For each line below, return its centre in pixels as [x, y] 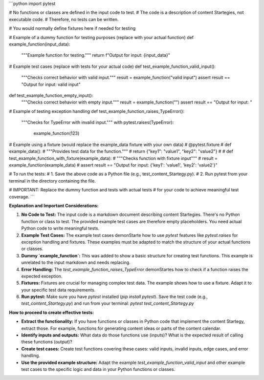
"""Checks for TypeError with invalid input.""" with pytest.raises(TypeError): [98, 123]
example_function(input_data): [40, 44]
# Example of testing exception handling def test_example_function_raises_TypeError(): [97, 111]
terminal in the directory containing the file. [53, 181]
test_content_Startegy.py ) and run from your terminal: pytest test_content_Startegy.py [108, 303]
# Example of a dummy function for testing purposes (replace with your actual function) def [101, 37]
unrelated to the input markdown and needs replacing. [76, 263]
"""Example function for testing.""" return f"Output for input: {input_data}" [96, 55]
